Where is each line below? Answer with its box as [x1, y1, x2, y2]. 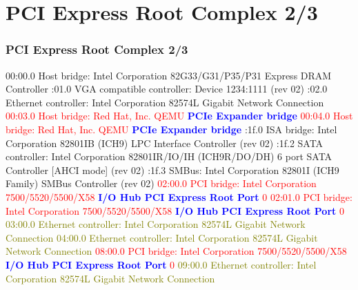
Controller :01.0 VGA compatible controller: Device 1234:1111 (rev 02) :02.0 [6, 81, 328, 96]
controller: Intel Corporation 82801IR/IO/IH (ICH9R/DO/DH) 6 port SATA [6, 149, 332, 164]
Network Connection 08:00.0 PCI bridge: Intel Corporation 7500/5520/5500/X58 [6, 244, 347, 258]
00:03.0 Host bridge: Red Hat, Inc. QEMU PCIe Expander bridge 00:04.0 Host [6, 108, 353, 123]
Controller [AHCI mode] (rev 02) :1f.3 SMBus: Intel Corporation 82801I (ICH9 [6, 162, 339, 177]
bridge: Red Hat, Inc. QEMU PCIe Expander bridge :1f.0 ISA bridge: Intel [6, 122, 337, 136]
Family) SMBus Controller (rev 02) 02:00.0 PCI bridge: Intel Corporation [6, 176, 317, 191]
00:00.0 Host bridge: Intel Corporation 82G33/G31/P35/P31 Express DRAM [6, 68, 332, 82]
